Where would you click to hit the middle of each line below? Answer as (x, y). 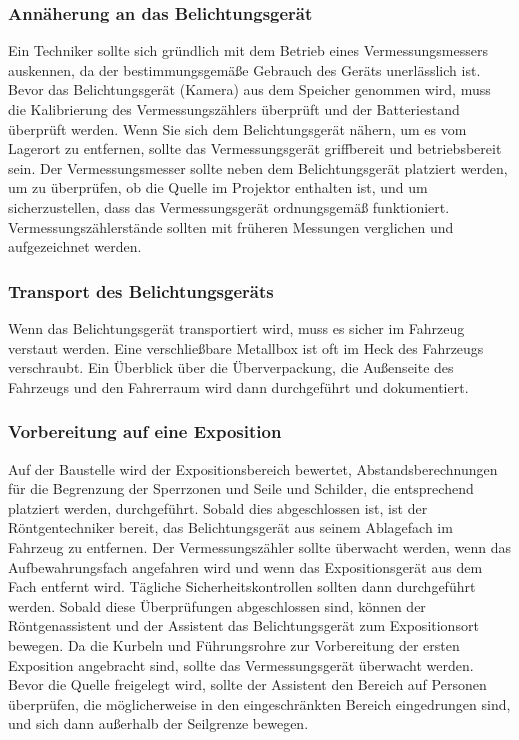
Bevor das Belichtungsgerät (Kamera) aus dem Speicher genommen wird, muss (249, 89)
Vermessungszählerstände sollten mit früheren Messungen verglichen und (231, 226)
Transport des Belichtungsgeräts (141, 290)
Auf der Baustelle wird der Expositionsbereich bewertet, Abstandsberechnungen (253, 468)
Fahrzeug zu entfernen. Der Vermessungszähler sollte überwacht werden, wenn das (260, 546)
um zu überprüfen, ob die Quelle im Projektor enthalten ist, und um (218, 187)
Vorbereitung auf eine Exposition (145, 431)
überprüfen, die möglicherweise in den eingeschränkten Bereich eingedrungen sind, (259, 703)
